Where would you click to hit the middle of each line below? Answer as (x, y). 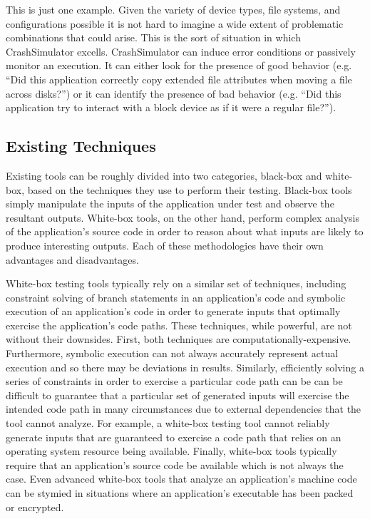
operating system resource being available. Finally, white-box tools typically (171, 451)
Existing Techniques (81, 146)
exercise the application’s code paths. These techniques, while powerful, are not (179, 325)
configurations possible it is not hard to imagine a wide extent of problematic (175, 23)
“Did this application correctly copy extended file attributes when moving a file (179, 79)
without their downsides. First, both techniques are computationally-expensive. (179, 339)
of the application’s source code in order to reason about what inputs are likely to (185, 231)
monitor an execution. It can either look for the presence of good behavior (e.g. (179, 65)
